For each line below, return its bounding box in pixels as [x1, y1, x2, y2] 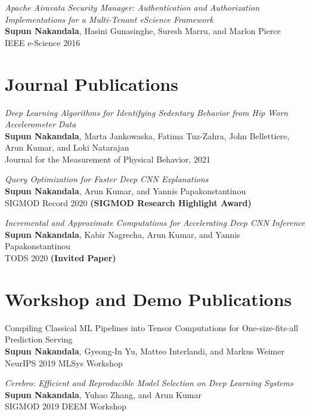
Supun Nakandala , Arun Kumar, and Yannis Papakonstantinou [5, 185, 246, 197]
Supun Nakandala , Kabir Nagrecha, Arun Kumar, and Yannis [5, 228, 240, 240]
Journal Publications [5, 71, 178, 96]
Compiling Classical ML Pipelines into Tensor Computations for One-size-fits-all [5, 321, 299, 334]
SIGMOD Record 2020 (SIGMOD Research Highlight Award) [5, 196, 252, 209]
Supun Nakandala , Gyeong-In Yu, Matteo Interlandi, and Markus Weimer [5, 344, 284, 357]
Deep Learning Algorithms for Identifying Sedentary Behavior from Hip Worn [5, 106, 289, 118]
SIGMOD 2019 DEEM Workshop [5, 400, 127, 412]
